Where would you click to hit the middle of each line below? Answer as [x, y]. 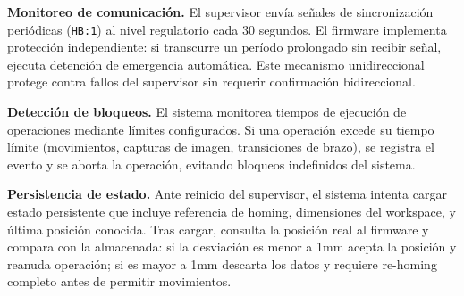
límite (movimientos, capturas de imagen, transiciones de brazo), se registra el [221, 147]
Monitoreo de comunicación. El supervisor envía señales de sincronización [220, 12]
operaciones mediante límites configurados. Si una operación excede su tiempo [221, 129]
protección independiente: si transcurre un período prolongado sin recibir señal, [224, 47]
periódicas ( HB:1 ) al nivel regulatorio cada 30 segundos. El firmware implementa [227, 29]
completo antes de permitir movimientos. [119, 281]
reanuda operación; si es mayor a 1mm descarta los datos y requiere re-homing [222, 263]
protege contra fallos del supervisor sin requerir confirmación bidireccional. [211, 82]
